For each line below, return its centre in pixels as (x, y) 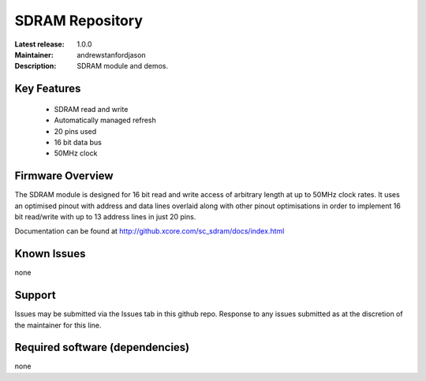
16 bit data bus (78, 142)
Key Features (48, 89)
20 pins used (75, 131)
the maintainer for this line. (58, 325)
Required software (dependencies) (102, 347)
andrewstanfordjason (111, 54)
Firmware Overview (64, 176)
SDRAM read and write (91, 109)
